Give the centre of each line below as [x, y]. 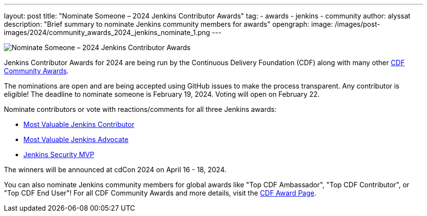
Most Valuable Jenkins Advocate [76, 139]
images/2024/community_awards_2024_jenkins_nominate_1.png [107, 32]
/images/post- [357, 24]
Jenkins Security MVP [59, 154]
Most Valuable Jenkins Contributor [79, 124]
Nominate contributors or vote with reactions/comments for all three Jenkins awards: [140, 109]
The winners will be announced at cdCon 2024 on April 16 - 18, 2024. [115, 170]
